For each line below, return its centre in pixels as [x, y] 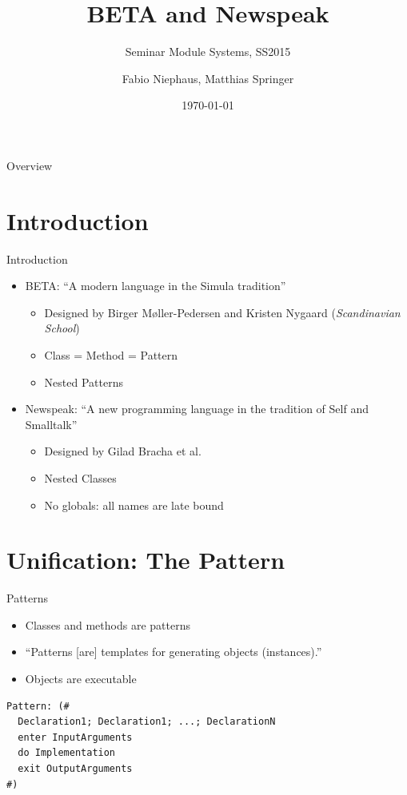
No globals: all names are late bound [134, 505]
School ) [62, 328]
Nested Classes [80, 477]
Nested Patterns [84, 382]
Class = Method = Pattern [111, 355]
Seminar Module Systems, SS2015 [208, 52]
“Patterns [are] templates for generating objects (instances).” [174, 652]
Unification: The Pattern [146, 560]
